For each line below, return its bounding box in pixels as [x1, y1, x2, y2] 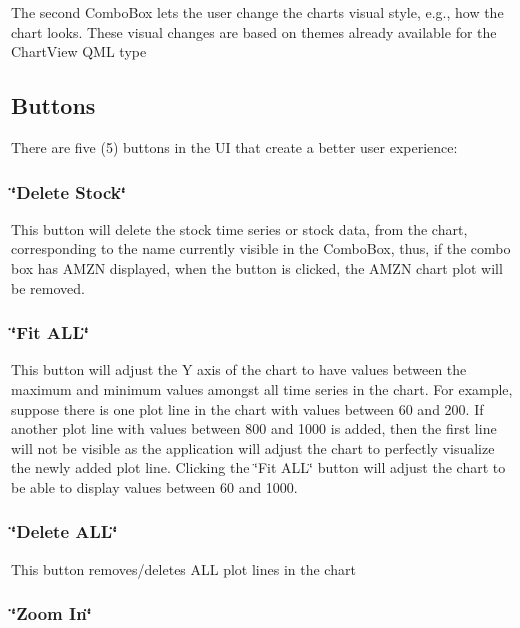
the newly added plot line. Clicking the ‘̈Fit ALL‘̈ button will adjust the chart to [11, 457, 506, 478]
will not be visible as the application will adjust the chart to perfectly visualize [11, 437, 495, 458]
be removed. [11, 277, 85, 298]
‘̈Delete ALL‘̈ [11, 519, 118, 544]
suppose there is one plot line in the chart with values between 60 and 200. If [11, 398, 484, 419]
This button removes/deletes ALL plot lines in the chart [11, 558, 356, 579]
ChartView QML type [11, 41, 147, 62]
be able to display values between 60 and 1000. [11, 476, 298, 497]
